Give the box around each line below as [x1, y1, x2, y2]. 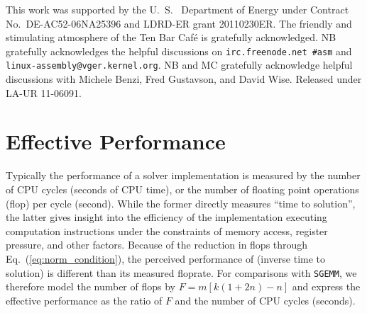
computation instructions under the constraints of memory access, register [6, 223, 328, 238]
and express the [292, 279, 361, 294]
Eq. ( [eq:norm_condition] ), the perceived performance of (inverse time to [6, 251, 326, 266]
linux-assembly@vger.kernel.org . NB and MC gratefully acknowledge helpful [6, 57, 353, 72]
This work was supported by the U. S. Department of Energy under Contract [6, 2, 349, 16]
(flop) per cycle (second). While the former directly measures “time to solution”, [6, 195, 356, 210]
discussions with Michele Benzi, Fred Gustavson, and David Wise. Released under [6, 72, 362, 86]
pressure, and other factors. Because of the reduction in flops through [6, 237, 308, 252]
